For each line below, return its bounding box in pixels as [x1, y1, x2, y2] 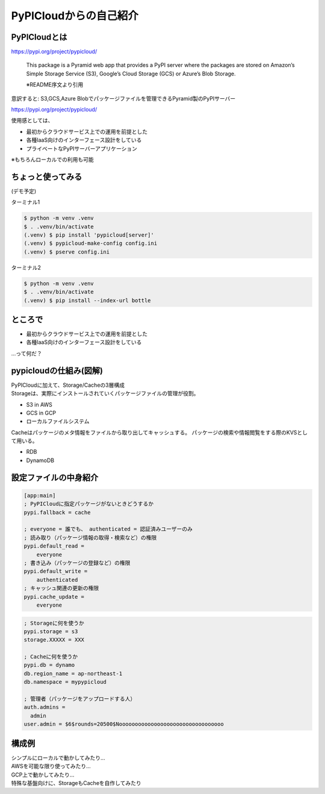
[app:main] [23, 492, 56, 499]
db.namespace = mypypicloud [23, 678, 107, 686]
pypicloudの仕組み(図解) [11, 365, 104, 376]
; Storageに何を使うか [23, 619, 84, 627]
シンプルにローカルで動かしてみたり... [11, 754, 105, 761]
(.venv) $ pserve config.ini [23, 248, 110, 255]
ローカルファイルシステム [26, 417, 90, 425]
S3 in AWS [26, 401, 52, 408]
